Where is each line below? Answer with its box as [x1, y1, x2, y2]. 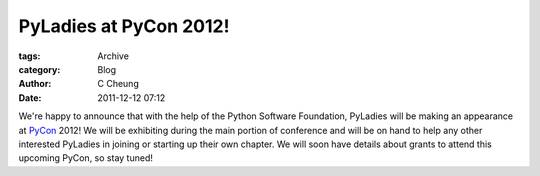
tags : [18, 50, 41, 62]
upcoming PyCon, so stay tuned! [18, 152, 154, 164]
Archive [97, 50, 130, 62]
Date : [18, 91, 42, 104]
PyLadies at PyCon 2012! [18, 15, 230, 37]
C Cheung [97, 78, 139, 90]
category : [18, 63, 61, 75]
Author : [18, 78, 52, 90]
